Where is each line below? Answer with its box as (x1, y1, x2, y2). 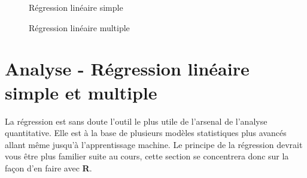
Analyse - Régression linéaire (5, 56, 250, 81)
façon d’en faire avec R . (5, 161, 92, 174)
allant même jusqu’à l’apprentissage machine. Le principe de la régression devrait (5, 138, 303, 150)
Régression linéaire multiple (29, 21, 130, 34)
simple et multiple (5, 80, 157, 104)
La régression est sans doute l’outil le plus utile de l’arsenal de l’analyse (5, 114, 268, 127)
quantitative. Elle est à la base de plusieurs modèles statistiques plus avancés (5, 126, 287, 139)
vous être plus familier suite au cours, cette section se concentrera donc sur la (5, 150, 289, 162)
